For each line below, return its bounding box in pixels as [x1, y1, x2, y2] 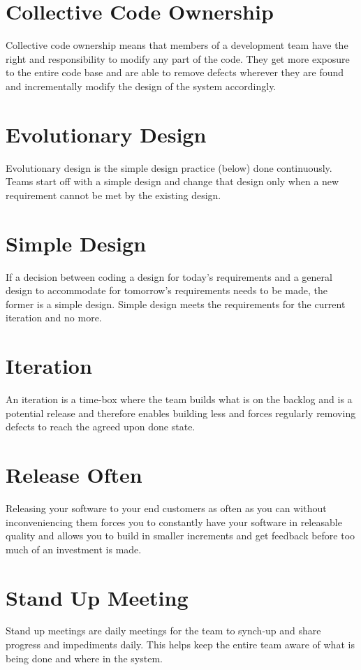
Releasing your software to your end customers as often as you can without [6, 500, 327, 515]
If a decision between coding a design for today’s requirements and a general [6, 269, 332, 284]
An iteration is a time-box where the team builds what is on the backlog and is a [6, 392, 353, 407]
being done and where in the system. [6, 650, 163, 665]
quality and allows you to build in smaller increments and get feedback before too [6, 528, 355, 543]
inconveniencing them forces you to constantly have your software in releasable [6, 514, 342, 529]
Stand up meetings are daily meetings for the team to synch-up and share [6, 623, 321, 638]
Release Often [6, 460, 142, 488]
